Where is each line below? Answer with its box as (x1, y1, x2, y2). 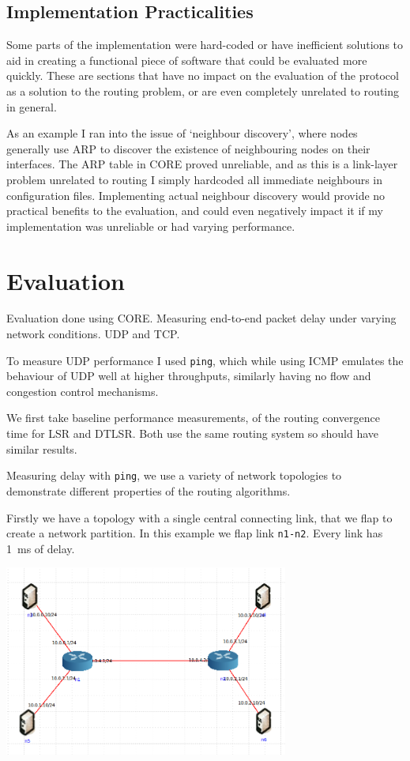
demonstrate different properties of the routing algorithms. (6, 482, 291, 499)
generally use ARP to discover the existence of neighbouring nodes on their (6, 140, 371, 156)
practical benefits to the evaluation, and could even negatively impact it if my (6, 202, 383, 219)
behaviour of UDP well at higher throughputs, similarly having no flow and (6, 367, 371, 384)
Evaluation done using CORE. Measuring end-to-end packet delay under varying (6, 310, 397, 326)
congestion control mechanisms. (6, 382, 159, 399)
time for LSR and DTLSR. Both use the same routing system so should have (6, 425, 379, 442)
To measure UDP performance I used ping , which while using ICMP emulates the (6, 352, 404, 368)
